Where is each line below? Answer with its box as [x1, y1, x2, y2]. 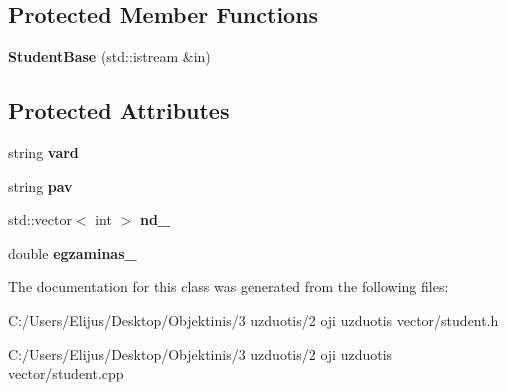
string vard [8, 142, 79, 162]
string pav [8, 175, 73, 196]
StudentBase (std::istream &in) [8, 46, 211, 67]
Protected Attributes [8, 95, 230, 126]
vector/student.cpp [8, 363, 124, 384]
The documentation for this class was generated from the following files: [8, 276, 449, 297]
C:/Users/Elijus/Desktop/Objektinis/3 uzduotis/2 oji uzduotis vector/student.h [8, 309, 499, 330]
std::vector [8, 209, 72, 230]
